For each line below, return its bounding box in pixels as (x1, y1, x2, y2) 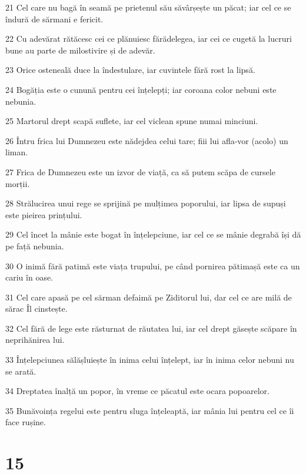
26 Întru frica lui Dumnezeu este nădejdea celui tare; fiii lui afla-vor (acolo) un (5, 134, 288, 146)
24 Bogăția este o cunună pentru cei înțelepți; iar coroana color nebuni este (5, 83, 277, 95)
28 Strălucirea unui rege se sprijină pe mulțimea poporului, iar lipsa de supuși (5, 197, 286, 209)
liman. (5, 146, 28, 158)
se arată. (5, 365, 36, 377)
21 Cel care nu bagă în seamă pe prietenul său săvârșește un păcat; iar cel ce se (5, 1, 291, 13)
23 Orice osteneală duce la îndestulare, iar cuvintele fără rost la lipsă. (5, 64, 255, 76)
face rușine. (5, 416, 46, 428)
